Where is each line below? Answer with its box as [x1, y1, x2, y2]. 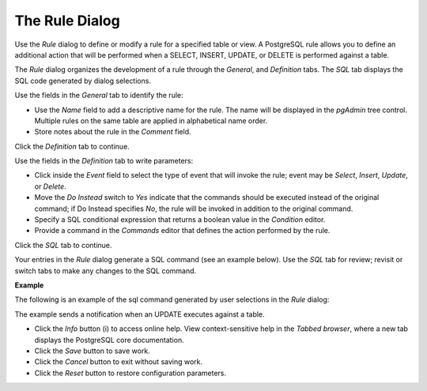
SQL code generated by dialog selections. [14, 76, 152, 85]
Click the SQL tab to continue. [14, 240, 112, 250]
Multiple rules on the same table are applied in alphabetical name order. [34, 115, 268, 126]
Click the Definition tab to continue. [14, 141, 130, 151]
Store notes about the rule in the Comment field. [34, 127, 191, 137]
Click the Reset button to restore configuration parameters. [34, 368, 227, 378]
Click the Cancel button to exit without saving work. [34, 357, 203, 367]
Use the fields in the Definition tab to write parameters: [14, 156, 194, 166]
